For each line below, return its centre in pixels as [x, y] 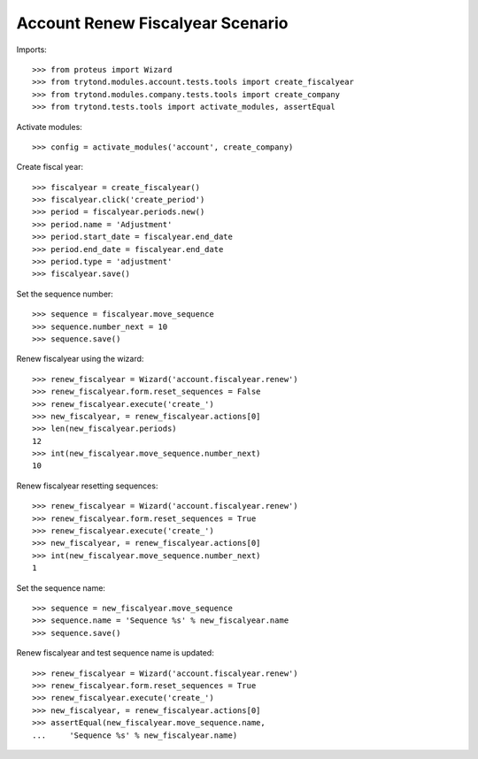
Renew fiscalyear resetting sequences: [87, 486]
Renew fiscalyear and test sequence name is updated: [115, 653]
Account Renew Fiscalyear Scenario [152, 23]
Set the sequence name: [61, 587]
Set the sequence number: [65, 294]
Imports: [32, 50]
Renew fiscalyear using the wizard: [80, 359]
